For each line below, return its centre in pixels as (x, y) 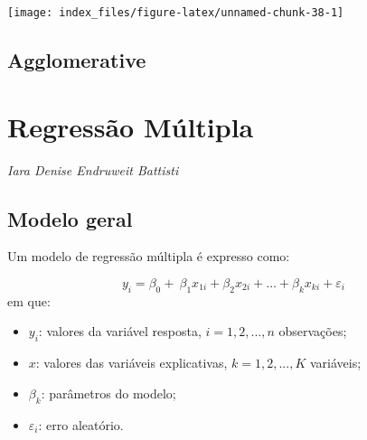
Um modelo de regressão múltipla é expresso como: (149, 256)
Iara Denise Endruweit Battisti (93, 169)
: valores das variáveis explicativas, (132, 363)
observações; (313, 331)
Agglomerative (77, 60)
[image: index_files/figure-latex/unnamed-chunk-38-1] (176, 13)
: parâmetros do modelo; (108, 393)
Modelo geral (70, 218)
